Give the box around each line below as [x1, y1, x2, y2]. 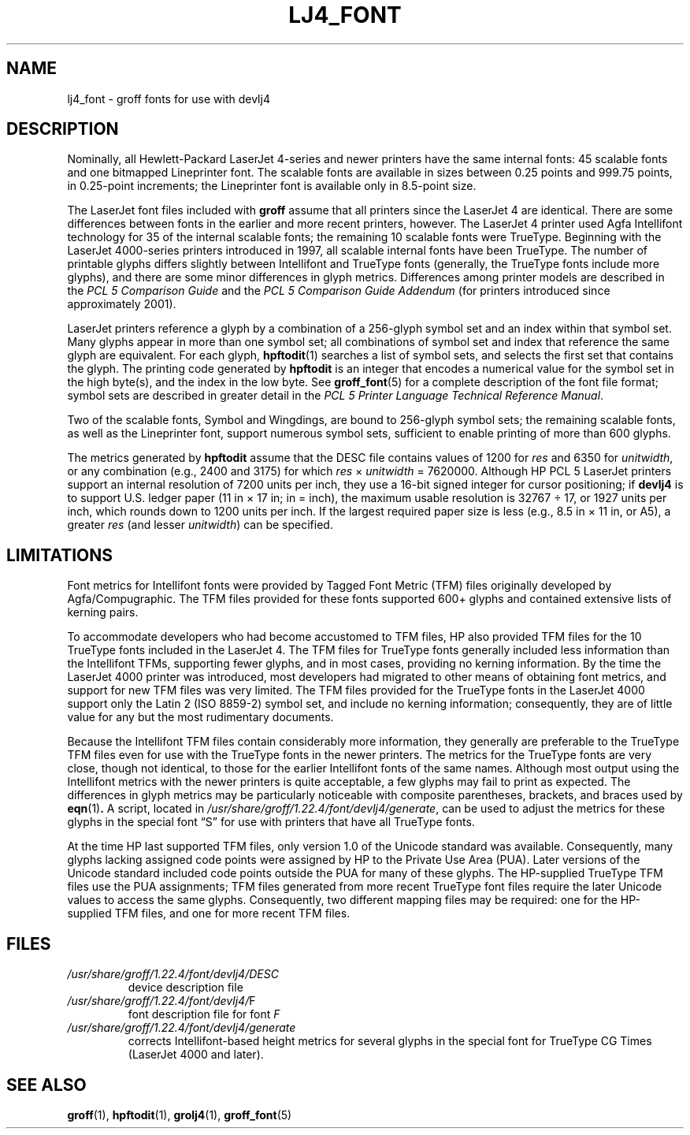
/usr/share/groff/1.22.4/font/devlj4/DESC [67, 967, 279, 981]
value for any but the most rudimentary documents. [67, 710, 334, 724]
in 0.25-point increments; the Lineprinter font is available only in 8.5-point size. [67, 179, 477, 193]
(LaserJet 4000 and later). [128, 1048, 264, 1062]
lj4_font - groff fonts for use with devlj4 [67, 91, 270, 106]
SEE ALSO [6, 1074, 87, 1095]
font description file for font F [128, 1007, 280, 1021]
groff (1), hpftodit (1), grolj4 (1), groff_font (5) [67, 1107, 292, 1122]
